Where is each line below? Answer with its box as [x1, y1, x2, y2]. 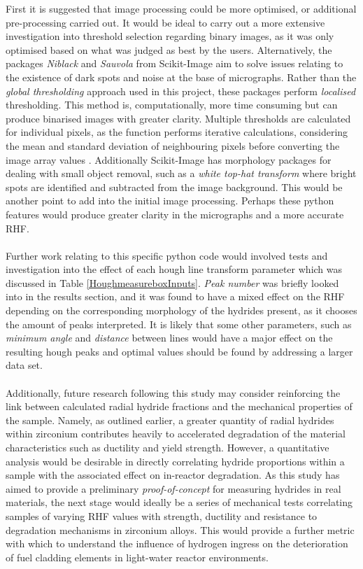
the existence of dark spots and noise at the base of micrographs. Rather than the [6, 69, 357, 84]
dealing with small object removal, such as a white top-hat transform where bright [6, 166, 357, 181]
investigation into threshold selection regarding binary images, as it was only [6, 29, 334, 43]
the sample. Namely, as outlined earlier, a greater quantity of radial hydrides [6, 412, 334, 427]
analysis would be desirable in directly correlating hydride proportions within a [6, 454, 345, 468]
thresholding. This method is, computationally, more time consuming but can [6, 97, 338, 112]
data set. [6, 358, 43, 372]
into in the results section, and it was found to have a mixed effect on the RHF [6, 289, 345, 304]
